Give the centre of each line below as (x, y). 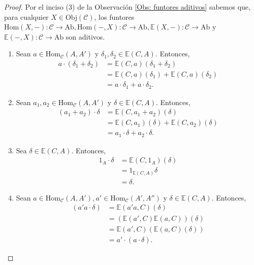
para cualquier (26, 16)
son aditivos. (85, 36)
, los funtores (114, 16)
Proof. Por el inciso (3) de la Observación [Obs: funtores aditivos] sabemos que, (127, 7)
